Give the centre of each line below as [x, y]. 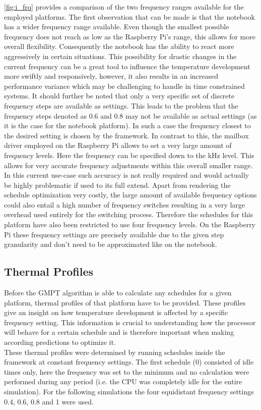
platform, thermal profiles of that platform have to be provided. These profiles [125, 302]
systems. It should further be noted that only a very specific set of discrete [119, 96]
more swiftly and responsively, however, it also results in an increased [111, 76]
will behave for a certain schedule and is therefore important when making [119, 332]
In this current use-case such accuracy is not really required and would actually [126, 175]
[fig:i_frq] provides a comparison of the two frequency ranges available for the [124, 7]
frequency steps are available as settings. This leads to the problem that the [121, 105]
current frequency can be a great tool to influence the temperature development [127, 66]
